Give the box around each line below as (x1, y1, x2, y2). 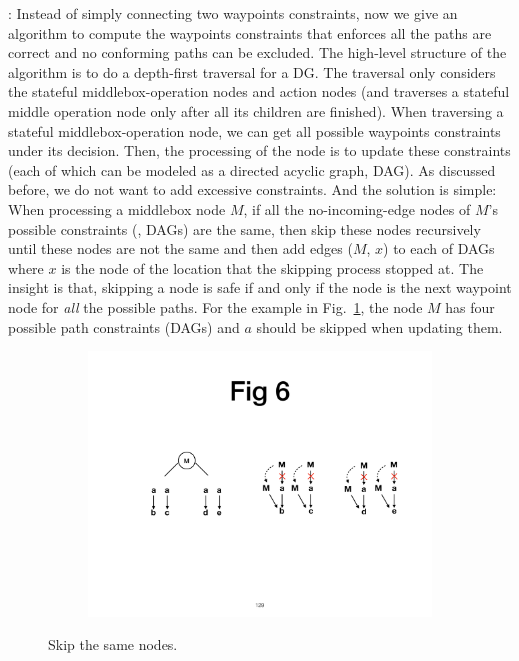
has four (445, 296, 495, 317)
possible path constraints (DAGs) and (8, 316, 240, 337)
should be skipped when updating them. (256, 316, 503, 337)
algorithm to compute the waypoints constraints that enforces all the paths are (8, 22, 492, 43)
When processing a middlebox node (8, 198, 226, 219)
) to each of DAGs (383, 238, 495, 259)
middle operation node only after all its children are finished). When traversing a (8, 100, 504, 121)
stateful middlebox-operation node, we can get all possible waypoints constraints (8, 120, 501, 141)
